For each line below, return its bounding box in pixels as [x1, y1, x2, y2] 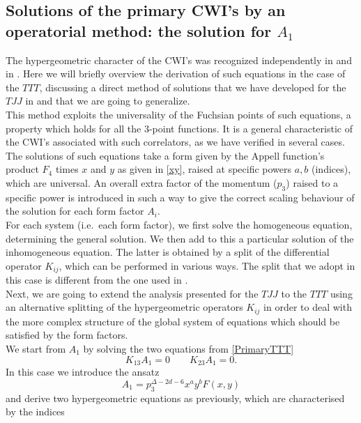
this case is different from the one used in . [6, 272, 188, 287]
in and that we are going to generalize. [25, 93, 190, 108]
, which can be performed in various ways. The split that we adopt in [59, 258, 355, 272]
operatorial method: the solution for [6, 20, 272, 41]
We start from [6, 341, 66, 355]
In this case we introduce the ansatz [6, 364, 160, 379]
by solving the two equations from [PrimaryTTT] [83, 341, 294, 355]
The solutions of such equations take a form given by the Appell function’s [6, 148, 325, 162]
